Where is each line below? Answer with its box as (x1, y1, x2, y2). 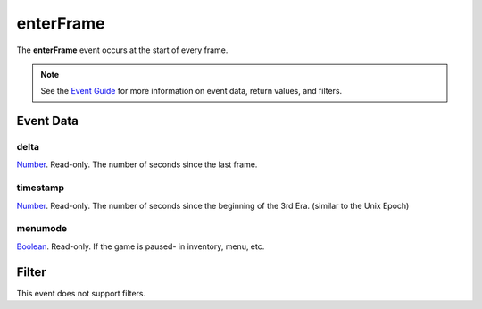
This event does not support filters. (16, 288, 146, 298)
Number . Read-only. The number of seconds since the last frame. (16, 159, 258, 170)
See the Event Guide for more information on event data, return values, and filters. (40, 86, 343, 96)
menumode (16, 222, 68, 235)
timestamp (16, 181, 65, 194)
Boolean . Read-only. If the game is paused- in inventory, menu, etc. (16, 241, 265, 252)
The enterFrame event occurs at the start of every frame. (16, 45, 229, 55)
